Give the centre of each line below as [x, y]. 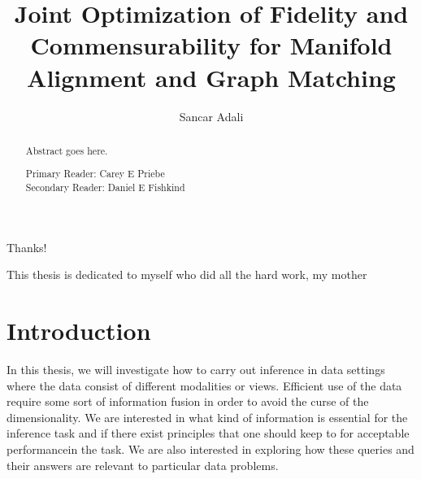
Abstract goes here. [67, 150]
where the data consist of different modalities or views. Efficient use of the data [204, 385]
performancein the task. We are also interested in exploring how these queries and [210, 449]
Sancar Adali [211, 116]
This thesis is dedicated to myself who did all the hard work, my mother [187, 274]
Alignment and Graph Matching [211, 77]
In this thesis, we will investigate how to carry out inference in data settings [196, 370]
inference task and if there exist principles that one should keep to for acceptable [208, 433]
